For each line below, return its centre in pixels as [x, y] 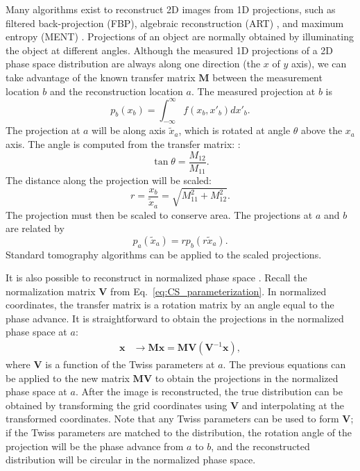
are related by [35, 228]
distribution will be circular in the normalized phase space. [131, 460]
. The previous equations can [284, 364]
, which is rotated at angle [234, 130]
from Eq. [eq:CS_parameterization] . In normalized [218, 291]
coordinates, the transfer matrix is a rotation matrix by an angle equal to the [170, 305]
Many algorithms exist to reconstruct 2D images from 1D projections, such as [171, 9]
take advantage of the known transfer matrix [101, 77]
